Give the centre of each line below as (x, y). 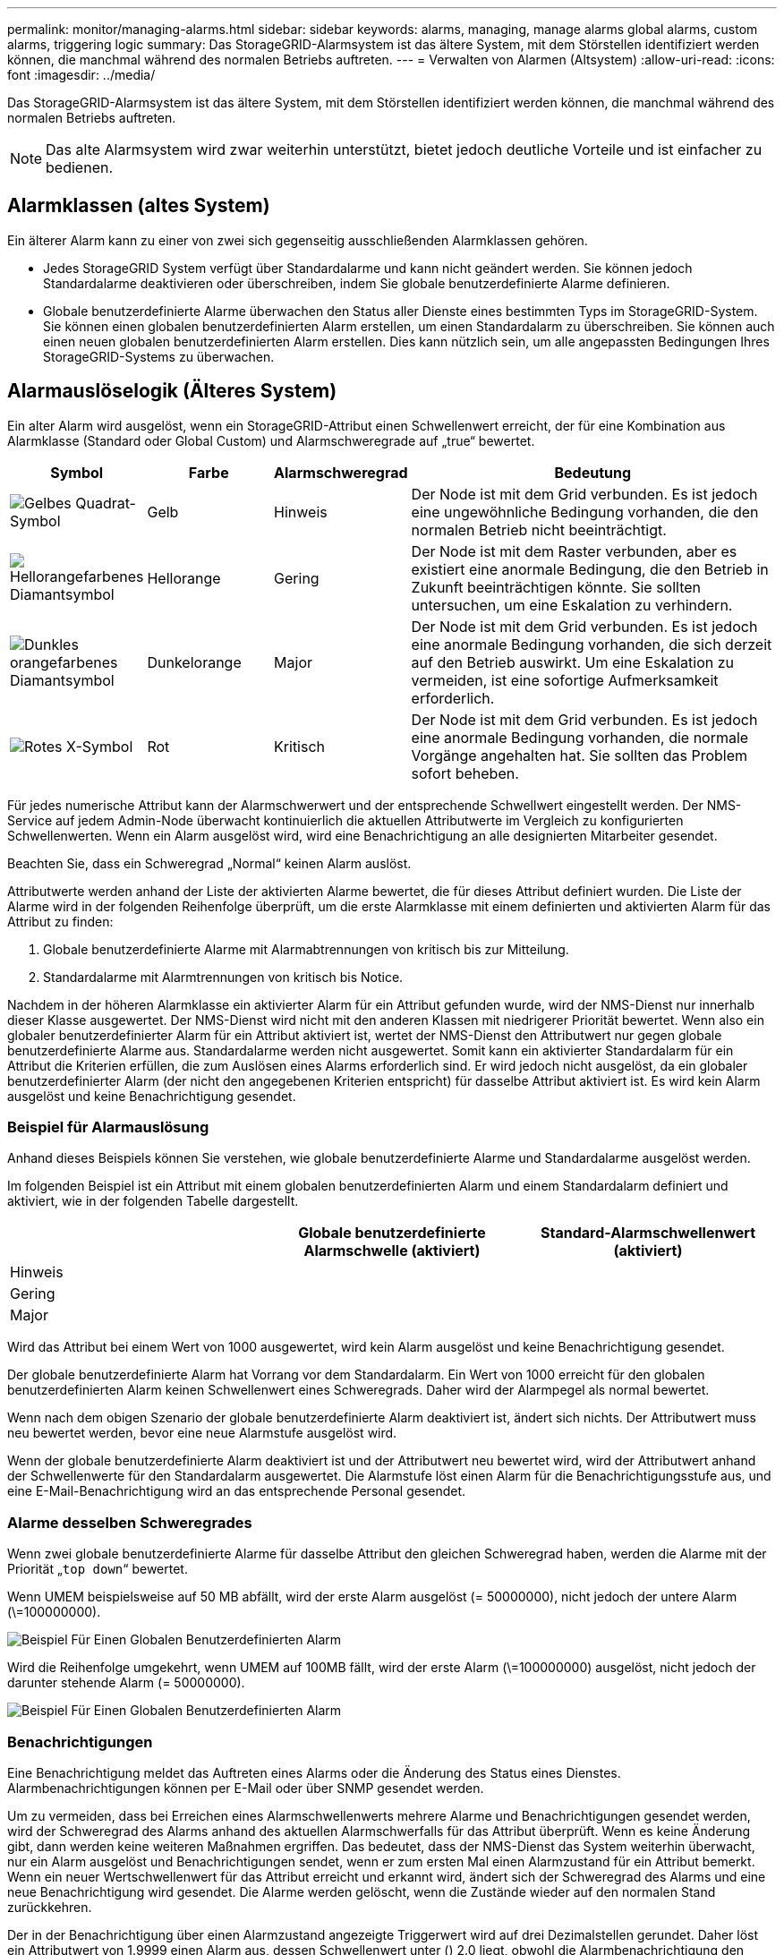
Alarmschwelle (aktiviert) (392, 1251)
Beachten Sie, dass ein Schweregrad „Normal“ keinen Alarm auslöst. (209, 863)
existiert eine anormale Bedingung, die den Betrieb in (590, 569)
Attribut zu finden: (60, 921)
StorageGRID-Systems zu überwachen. (159, 356)
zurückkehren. (50, 1907)
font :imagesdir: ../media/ (81, 75)
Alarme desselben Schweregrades (130, 1522)
